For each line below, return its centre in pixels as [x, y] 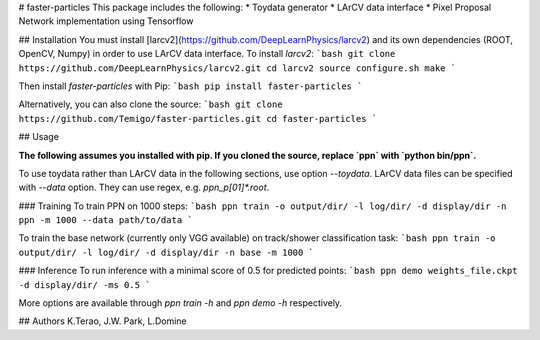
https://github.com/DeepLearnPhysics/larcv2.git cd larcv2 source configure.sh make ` [237, 68]
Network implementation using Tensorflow [106, 21]
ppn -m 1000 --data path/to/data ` [106, 220]
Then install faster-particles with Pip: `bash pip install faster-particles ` [190, 86]
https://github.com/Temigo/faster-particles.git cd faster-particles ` [198, 118]
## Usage [39, 137]
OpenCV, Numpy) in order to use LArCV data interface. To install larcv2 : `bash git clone [207, 54]
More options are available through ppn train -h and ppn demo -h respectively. [180, 303]
